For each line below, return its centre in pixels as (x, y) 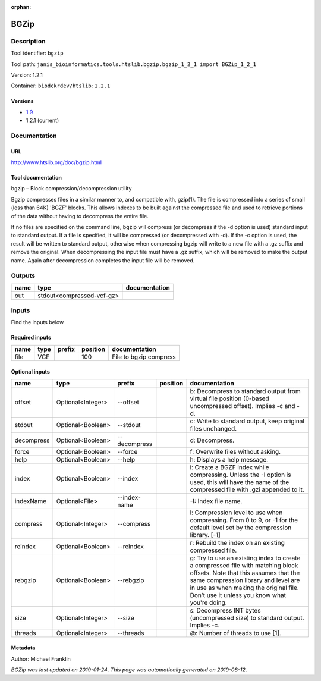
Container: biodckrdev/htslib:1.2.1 (61, 86)
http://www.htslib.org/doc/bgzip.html (56, 162)
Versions (22, 101)
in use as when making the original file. (245, 588)
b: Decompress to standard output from (245, 391)
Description (28, 41)
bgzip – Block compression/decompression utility (71, 189)
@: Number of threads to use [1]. (236, 633)
